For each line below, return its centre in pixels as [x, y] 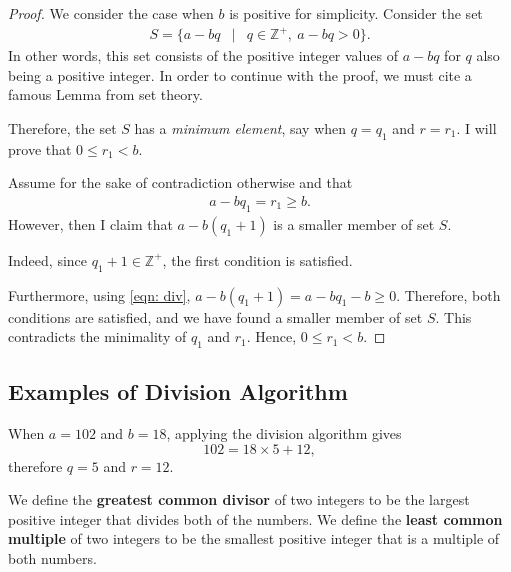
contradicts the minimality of [97, 336]
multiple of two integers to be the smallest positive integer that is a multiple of [254, 538]
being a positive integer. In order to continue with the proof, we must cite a [240, 74]
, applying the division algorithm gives [284, 433]
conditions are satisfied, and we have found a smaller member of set [215, 316]
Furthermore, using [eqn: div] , [99, 294]
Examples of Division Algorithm [178, 391]
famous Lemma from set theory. [105, 94]
